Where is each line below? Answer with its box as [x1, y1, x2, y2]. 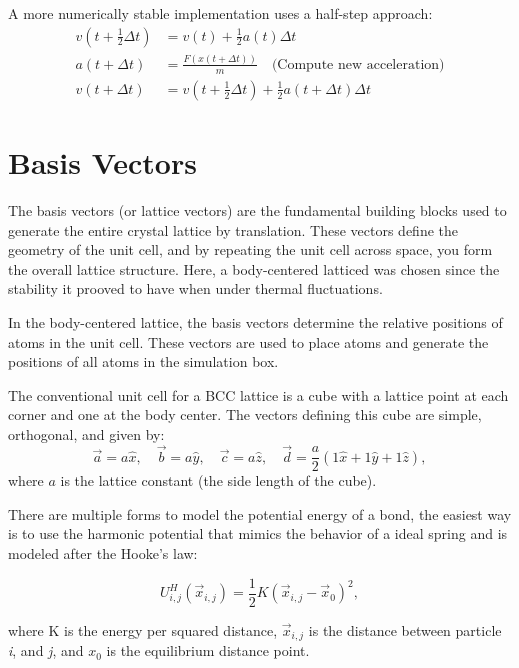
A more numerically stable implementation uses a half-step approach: [8, 3, 433, 23]
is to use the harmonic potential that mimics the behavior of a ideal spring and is [8, 523, 508, 544]
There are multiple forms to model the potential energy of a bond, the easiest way [8, 503, 512, 524]
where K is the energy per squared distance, [8, 619, 278, 640]
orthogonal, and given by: [8, 423, 165, 444]
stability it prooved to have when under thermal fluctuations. [8, 278, 383, 299]
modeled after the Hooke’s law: [8, 543, 198, 564]
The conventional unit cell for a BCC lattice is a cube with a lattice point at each [8, 384, 509, 405]
